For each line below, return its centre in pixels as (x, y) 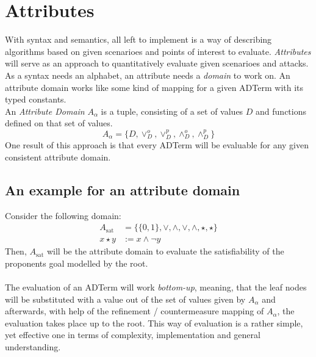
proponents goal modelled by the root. (77, 263)
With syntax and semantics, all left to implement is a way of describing (138, 39)
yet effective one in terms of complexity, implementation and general (133, 335)
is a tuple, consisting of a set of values (172, 111)
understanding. (33, 346)
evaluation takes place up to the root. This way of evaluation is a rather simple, (154, 323)
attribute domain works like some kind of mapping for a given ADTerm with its (154, 87)
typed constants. (36, 99)
